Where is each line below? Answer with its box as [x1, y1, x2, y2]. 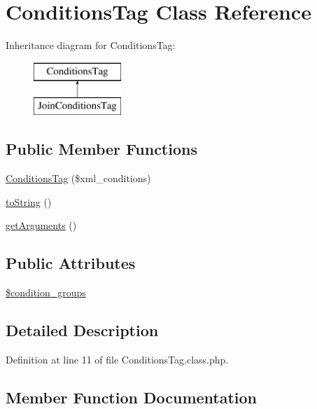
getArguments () [6, 218, 77, 233]
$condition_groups [6, 285, 86, 300]
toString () [6, 194, 52, 209]
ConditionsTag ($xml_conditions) [6, 171, 151, 186]
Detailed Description [6, 319, 159, 341]
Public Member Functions [6, 138, 197, 160]
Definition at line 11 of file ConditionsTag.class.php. [6, 352, 229, 366]
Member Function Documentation [6, 386, 258, 408]
